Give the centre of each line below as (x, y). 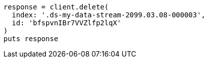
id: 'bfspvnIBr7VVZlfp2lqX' (67, 23)
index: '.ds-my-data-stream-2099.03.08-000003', (108, 15)
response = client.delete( (56, 7)
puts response (31, 39)
